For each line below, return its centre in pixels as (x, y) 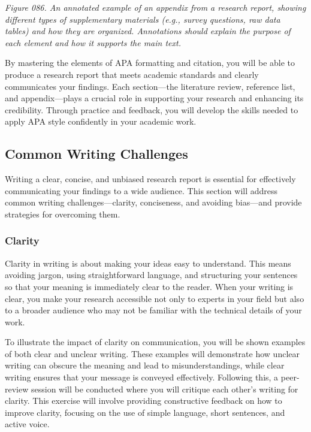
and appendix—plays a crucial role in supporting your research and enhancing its (154, 98)
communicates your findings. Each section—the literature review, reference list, (150, 86)
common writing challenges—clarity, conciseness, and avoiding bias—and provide (153, 202)
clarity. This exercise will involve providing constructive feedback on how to (144, 401)
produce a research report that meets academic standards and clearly (132, 74)
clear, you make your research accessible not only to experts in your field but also (155, 298)
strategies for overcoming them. (63, 214)
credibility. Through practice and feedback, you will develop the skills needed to (152, 109)
